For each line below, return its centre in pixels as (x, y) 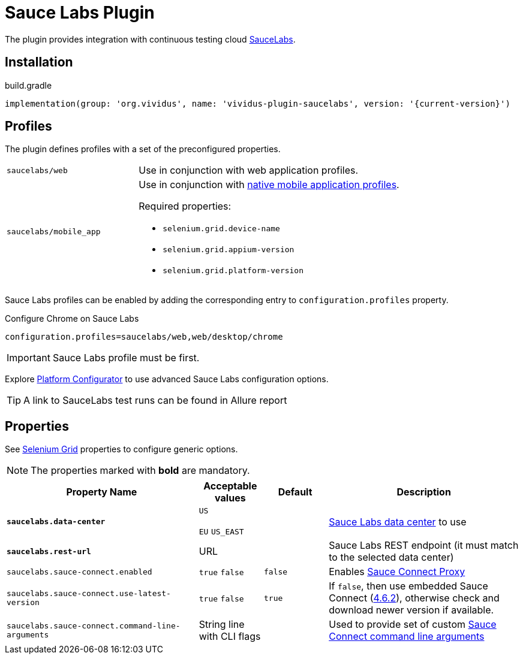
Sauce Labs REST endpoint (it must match (424, 545)
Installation (39, 62)
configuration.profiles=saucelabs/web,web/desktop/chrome (144, 337)
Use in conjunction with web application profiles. (249, 170)
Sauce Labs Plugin (80, 13)
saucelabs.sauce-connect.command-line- (94, 626)
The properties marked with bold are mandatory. (140, 471)
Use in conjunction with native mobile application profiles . (269, 185)
